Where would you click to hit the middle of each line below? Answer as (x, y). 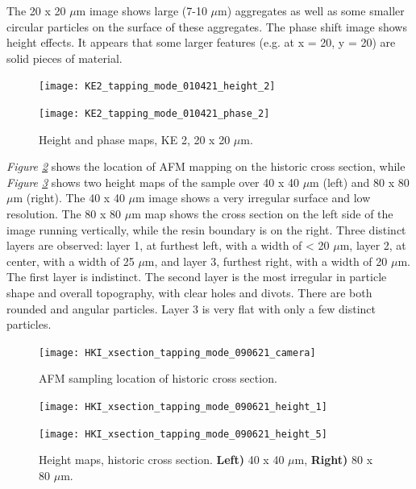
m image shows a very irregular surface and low (253, 198)
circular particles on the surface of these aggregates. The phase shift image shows (207, 26)
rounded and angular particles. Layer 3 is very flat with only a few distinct (191, 308)
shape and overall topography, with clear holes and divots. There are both (189, 293)
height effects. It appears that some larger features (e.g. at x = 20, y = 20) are (201, 42)
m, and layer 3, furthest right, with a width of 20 (266, 261)
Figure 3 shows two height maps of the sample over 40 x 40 (153, 182)
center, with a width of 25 (71, 261)
